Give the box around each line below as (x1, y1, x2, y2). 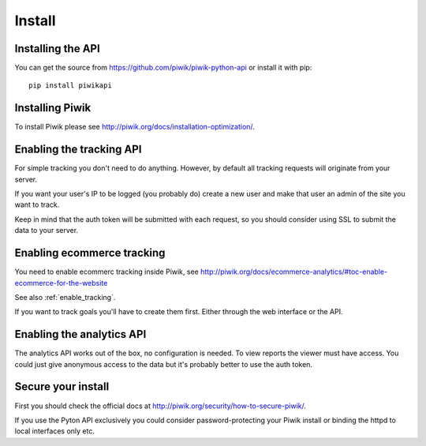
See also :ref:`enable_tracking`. (14, 292, 116, 302)
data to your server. (14, 226, 79, 235)
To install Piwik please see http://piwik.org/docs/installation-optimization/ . (14, 122, 256, 132)
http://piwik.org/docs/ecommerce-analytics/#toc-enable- (200, 267, 388, 276)
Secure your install (14, 380, 110, 394)
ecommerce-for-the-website (14, 278, 108, 287)
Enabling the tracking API (14, 143, 142, 156)
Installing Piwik (14, 101, 92, 114)
